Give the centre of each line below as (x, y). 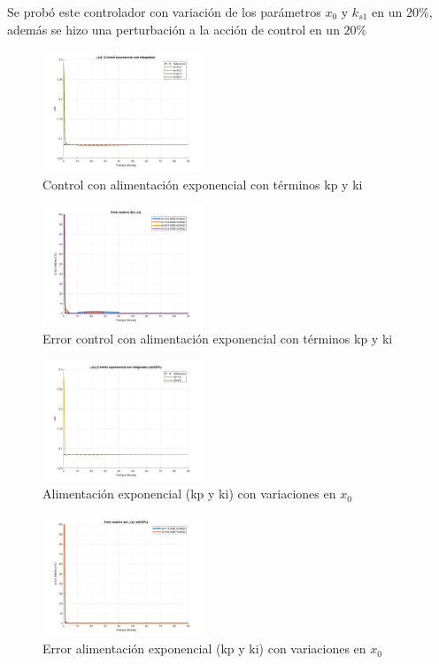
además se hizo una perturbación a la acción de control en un (173, 29)
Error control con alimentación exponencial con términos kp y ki (218, 339)
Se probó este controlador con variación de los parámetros (164, 12)
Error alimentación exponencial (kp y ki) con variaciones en (204, 649)
